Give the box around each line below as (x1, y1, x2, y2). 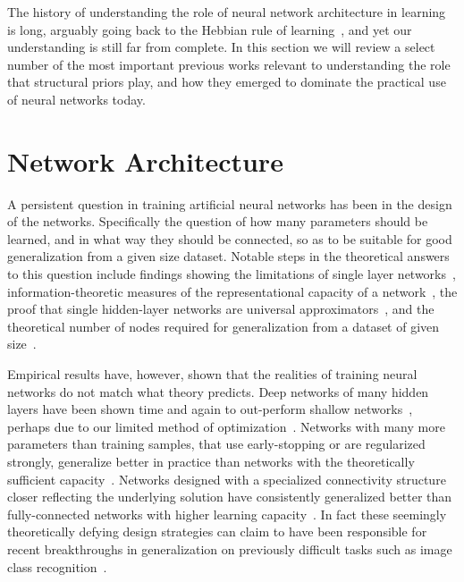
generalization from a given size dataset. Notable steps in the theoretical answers (7, 247, 450, 266)
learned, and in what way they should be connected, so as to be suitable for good (7, 229, 452, 248)
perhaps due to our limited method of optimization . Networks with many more (7, 417, 445, 435)
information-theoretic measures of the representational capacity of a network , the (7, 282, 458, 300)
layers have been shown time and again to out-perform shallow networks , (7, 400, 413, 418)
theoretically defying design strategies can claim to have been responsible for (7, 522, 427, 541)
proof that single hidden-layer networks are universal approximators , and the (7, 299, 434, 318)
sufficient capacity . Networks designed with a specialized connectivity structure (7, 469, 446, 488)
